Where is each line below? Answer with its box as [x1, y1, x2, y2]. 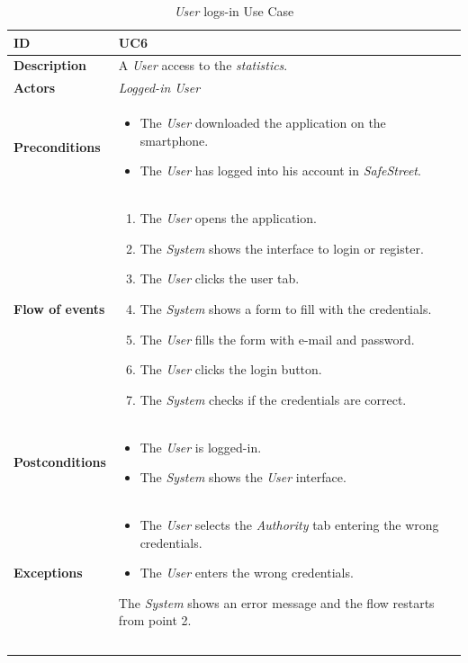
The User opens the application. [139, 209, 317, 228]
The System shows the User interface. [139, 468, 346, 487]
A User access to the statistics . [118, 56, 288, 75]
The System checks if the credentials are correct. [139, 390, 407, 408]
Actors [13, 78, 56, 97]
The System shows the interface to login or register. [139, 238, 424, 257]
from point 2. [118, 611, 192, 630]
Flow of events [13, 299, 105, 318]
